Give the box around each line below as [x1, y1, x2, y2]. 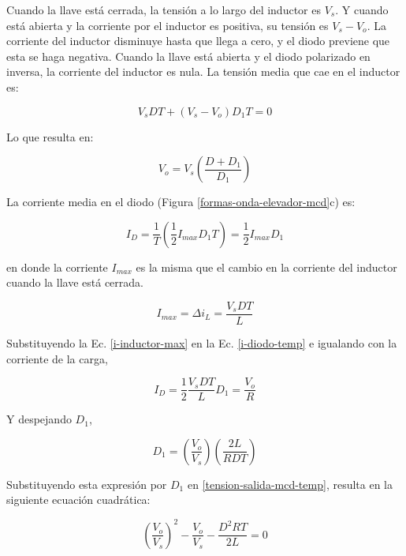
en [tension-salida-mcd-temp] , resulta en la [187, 475, 393, 492]
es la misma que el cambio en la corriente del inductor [136, 258, 397, 275]
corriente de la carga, [6, 350, 108, 366]
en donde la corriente [6, 258, 108, 275]
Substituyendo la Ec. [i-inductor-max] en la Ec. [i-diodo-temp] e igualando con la [6, 335, 397, 351]
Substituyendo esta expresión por [6, 475, 167, 492]
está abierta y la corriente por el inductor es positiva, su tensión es [6, 17, 329, 33]
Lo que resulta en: [6, 128, 94, 145]
